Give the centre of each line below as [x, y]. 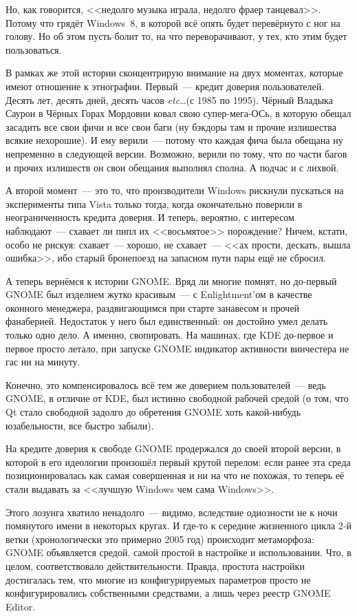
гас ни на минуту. [43, 362]
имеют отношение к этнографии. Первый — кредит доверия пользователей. [165, 86]
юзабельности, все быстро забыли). [80, 425]
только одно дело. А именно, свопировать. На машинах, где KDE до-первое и [170, 335]
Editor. [21, 606]
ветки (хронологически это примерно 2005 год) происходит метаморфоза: [160, 539]
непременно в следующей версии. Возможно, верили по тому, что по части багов [176, 153]
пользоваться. [34, 49]
